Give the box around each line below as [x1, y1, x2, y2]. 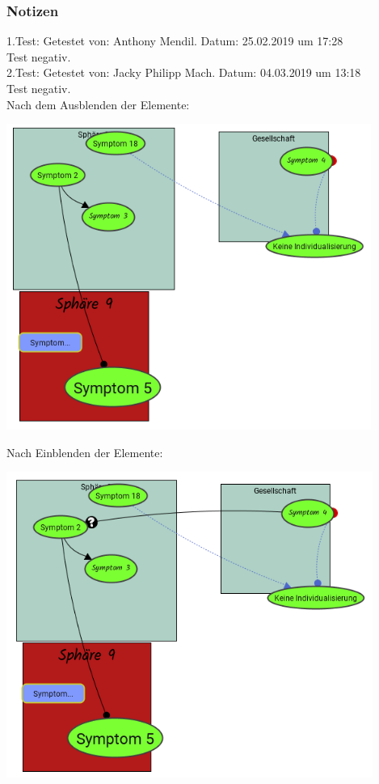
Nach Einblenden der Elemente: [6, 443, 163, 460]
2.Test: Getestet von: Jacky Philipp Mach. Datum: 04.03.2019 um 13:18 [6, 64, 361, 81]
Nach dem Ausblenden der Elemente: [6, 95, 190, 112]
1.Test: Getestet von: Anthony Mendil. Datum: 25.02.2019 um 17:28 [6, 32, 343, 49]
